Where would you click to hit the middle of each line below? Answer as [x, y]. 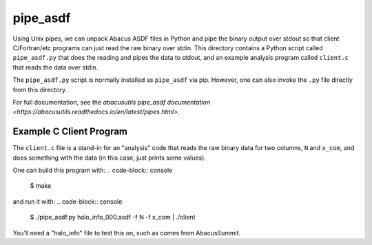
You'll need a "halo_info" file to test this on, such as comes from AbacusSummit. [127, 233]
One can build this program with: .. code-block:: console [93, 170]
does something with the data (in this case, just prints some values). [110, 158]
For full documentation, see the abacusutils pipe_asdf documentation [111, 102]
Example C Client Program [70, 132]
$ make [41, 186]
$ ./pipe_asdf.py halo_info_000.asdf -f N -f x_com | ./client [113, 217]
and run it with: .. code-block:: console [68, 201]
